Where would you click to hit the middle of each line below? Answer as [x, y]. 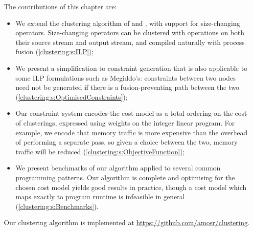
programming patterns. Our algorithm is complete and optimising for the [125, 177]
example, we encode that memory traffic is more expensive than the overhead [131, 132]
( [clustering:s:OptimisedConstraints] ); [71, 96]
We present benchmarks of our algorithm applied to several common [118, 168]
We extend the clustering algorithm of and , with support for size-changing [128, 23]
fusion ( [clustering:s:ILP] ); [55, 52]
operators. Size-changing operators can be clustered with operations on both [130, 32]
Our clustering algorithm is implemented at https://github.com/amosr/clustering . [127, 222]
